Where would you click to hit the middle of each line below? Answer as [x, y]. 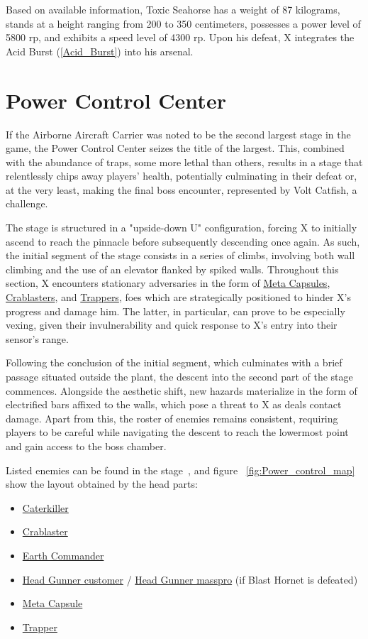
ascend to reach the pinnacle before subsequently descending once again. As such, [183, 241]
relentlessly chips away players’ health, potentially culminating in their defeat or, [182, 176]
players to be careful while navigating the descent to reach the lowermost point [177, 432]
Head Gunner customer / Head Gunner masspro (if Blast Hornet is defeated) [190, 579]
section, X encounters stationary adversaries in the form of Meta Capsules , [168, 283]
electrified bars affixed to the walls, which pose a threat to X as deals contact [174, 404]
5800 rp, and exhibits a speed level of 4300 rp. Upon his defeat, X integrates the [180, 37]
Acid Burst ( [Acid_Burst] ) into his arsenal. [100, 51]
